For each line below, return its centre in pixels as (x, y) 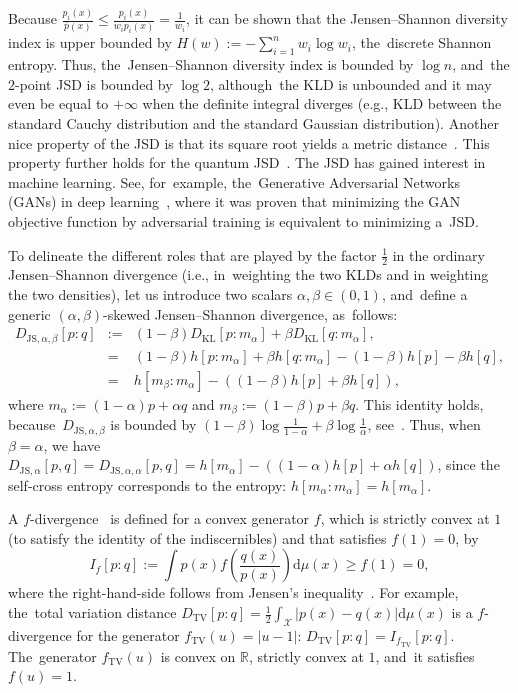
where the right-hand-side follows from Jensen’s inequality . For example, (233, 592)
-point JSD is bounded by (94, 83)
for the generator (128, 634)
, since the (468, 464)
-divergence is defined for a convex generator (170, 518)
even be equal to (58, 103)
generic (29, 313)
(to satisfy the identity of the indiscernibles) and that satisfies (197, 537)
